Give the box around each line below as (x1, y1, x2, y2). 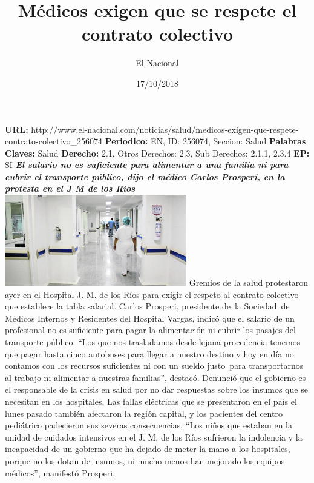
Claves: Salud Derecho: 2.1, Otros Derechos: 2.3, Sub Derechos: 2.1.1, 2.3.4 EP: (5, 146, 310, 159)
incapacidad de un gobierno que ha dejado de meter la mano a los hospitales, (5, 442, 290, 455)
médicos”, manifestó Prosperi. (5, 466, 116, 479)
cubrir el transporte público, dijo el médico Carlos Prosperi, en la (5, 170, 285, 183)
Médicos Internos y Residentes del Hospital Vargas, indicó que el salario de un (5, 311, 295, 324)
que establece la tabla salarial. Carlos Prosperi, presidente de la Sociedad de (5, 300, 290, 312)
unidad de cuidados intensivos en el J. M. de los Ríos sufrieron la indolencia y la (5, 430, 303, 443)
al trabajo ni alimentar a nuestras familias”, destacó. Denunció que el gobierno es (5, 371, 306, 383)
